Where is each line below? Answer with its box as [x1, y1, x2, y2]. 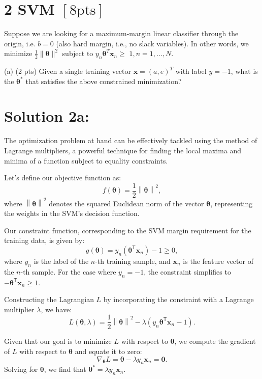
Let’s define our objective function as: [4, 172, 121, 183]
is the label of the [34, 255, 89, 266]
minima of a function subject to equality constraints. [4, 155, 168, 166]
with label [175, 66, 207, 76]
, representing [210, 198, 253, 208]
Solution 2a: [4, 105, 89, 126]
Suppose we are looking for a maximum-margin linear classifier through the [4, 28, 239, 39]
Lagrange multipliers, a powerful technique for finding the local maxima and [4, 145, 242, 156]
